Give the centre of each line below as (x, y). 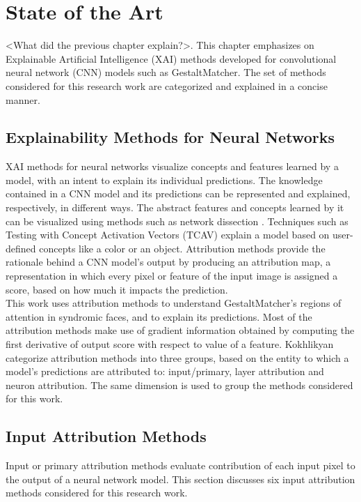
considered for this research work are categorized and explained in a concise (167, 85)
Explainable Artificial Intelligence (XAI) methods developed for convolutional (171, 58)
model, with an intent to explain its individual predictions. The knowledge (164, 180)
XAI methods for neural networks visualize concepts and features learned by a (172, 166)
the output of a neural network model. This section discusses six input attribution (180, 479)
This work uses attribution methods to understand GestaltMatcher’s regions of (174, 303)
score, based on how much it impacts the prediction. (117, 289)
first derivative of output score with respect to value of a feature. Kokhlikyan (170, 344)
